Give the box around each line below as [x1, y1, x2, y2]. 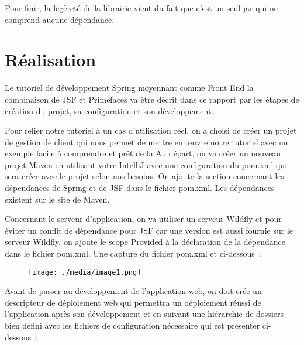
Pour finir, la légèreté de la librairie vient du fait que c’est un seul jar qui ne [5, 2, 278, 13]
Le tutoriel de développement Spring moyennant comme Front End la [5, 81, 254, 94]
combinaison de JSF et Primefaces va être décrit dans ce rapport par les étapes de [5, 93, 299, 105]
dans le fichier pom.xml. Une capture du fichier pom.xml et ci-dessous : [5, 247, 261, 259]
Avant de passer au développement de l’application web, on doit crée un [5, 285, 262, 297]
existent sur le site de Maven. [5, 193, 110, 205]
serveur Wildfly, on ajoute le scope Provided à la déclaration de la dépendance [5, 235, 286, 248]
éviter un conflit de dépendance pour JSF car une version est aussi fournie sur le [5, 224, 293, 236]
